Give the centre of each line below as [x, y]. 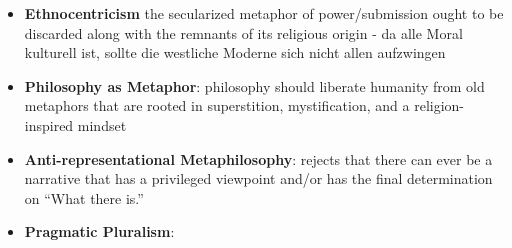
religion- [439, 105]
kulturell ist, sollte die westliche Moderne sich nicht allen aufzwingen [235, 52]
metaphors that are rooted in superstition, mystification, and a [217, 105]
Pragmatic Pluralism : [99, 231]
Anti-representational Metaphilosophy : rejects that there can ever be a [258, 158]
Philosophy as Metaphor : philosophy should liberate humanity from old [254, 85]
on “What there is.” [84, 197]
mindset [102, 124]
